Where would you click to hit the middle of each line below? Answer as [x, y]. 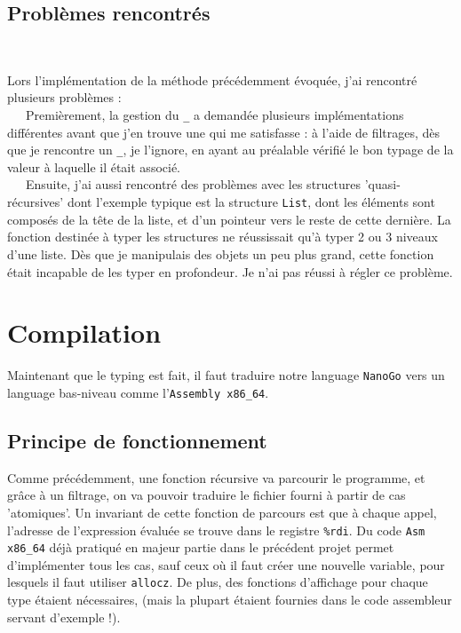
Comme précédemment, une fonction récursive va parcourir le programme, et [216, 477]
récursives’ [36, 202]
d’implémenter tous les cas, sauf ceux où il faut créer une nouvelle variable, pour [226, 564]
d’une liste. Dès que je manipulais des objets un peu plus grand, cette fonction [221, 253]
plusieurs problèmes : [64, 97]
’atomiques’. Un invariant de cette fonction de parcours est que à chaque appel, [222, 512]
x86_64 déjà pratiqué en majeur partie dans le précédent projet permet [201, 547]
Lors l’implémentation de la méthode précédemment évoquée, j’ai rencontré [212, 79]
